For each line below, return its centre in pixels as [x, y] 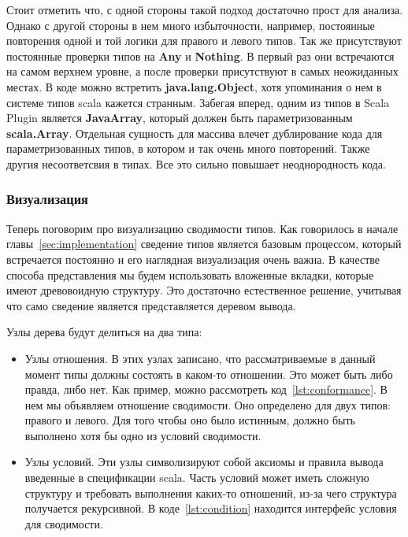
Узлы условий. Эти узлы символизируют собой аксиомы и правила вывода [204, 462]
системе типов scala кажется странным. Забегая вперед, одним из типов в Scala [198, 102]
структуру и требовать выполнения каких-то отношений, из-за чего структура [211, 493]
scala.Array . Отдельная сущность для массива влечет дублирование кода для [195, 133]
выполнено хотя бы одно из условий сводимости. [143, 435]
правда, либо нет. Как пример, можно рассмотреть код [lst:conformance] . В [206, 389]
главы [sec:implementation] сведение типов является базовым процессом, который [204, 244]
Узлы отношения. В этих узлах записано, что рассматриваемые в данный [200, 358]
